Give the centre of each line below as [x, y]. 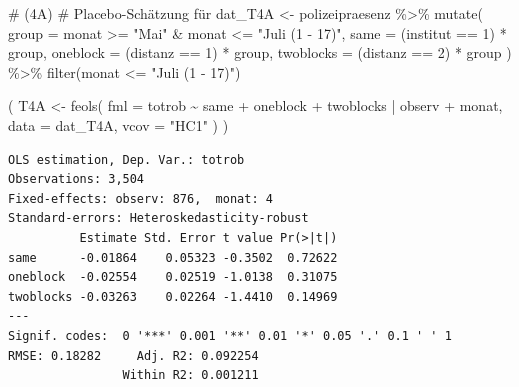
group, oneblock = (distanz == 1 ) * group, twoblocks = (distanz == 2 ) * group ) [260, 52]
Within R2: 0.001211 [190, 375]
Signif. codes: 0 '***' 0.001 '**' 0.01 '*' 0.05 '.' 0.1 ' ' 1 [230, 335]
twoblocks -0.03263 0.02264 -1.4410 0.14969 [173, 296]
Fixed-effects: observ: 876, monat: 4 [140, 198]
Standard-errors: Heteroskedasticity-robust [158, 218]
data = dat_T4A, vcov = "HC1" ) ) [118, 124]
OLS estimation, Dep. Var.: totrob [126, 159]
